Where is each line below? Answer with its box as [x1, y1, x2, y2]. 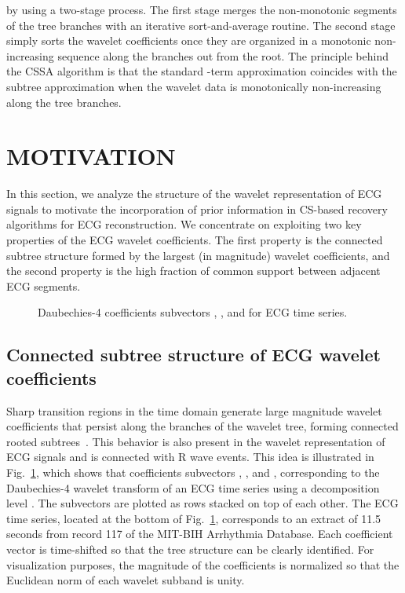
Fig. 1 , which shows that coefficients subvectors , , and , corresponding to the [6, 464, 380, 480]
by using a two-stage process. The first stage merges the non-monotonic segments [6, 2, 397, 17]
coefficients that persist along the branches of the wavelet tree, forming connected [6, 418, 399, 434]
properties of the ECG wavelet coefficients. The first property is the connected [6, 232, 383, 248]
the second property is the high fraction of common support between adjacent [6, 262, 381, 279]
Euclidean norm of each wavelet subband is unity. [6, 572, 245, 588]
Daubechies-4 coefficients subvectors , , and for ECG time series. [38, 304, 348, 320]
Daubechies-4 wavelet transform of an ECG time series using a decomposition [6, 479, 380, 496]
